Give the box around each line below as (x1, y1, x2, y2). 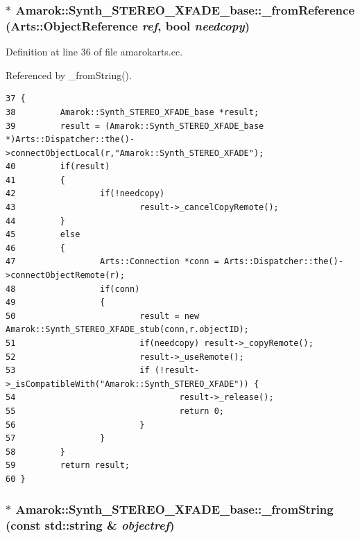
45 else (6, 229, 80, 240)
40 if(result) (6, 162, 110, 172)
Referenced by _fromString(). (6, 67, 132, 82)
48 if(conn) (6, 284, 140, 294)
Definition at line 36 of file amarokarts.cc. (6, 44, 183, 59)
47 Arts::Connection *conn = (6, 257, 219, 267)
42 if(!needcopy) (6, 189, 165, 199)
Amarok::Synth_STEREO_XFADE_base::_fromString (15, 501, 334, 518)
